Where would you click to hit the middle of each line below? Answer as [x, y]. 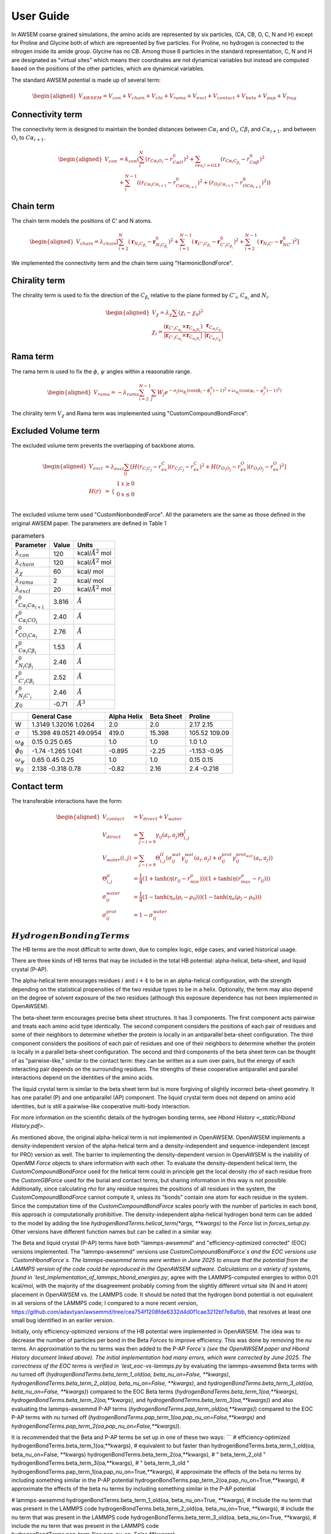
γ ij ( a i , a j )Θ [169, 836]
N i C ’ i [25, 696]
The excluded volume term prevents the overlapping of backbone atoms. [103, 445]
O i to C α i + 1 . [29, 138]
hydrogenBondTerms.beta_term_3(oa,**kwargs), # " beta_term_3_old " [101, 1463]
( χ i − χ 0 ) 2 [191, 312]
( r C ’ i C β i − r [206, 243]
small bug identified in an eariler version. [63, 1320]
